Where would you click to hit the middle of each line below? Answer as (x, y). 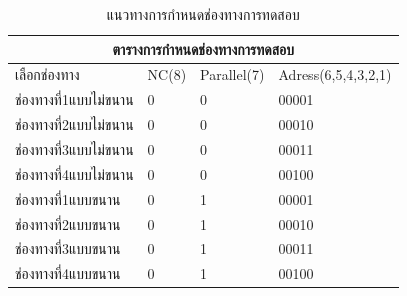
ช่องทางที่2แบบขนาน (68, 223)
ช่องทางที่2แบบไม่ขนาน (74, 124)
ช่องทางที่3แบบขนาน (68, 248)
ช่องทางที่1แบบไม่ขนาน (74, 99)
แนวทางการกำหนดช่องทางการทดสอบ (203, 14)
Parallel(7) (232, 74)
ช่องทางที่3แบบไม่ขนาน (74, 148)
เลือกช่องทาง (47, 74)
